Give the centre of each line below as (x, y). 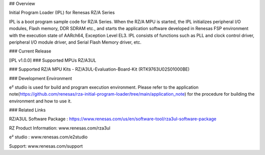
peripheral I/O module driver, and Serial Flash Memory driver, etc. (75, 42)
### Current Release (30, 51)
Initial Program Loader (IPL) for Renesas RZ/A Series (62, 13)
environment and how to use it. (40, 101)
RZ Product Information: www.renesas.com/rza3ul (60, 128)
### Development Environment (40, 78)
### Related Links (27, 110)
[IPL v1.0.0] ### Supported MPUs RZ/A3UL (53, 60)
